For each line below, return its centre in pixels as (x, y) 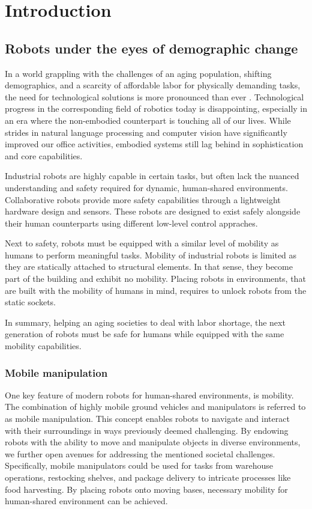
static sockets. (30, 302)
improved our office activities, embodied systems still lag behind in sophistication (154, 144)
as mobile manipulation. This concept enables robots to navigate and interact (147, 419)
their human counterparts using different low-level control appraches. (131, 223)
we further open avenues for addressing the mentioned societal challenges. (140, 453)
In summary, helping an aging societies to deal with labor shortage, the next (145, 322)
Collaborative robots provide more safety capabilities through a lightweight (143, 199)
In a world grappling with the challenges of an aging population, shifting (138, 73)
